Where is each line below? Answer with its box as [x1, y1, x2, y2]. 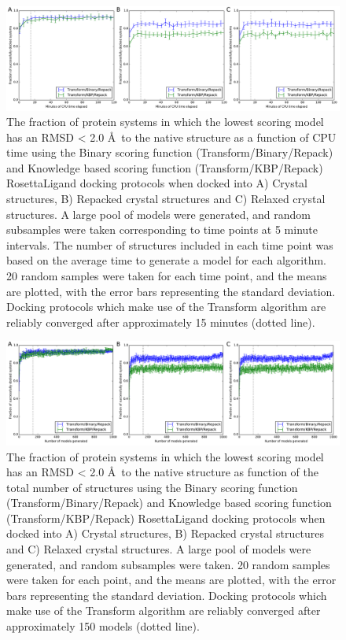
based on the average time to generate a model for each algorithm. [6, 252, 326, 268]
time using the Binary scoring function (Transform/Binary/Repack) [6, 144, 333, 161]
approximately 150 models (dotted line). [6, 618, 200, 634]
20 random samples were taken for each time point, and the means [6, 268, 327, 284]
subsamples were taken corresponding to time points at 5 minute [6, 221, 318, 238]
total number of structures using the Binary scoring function [6, 479, 298, 495]
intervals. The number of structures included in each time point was [6, 236, 333, 253]
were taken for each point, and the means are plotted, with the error [6, 572, 337, 588]
